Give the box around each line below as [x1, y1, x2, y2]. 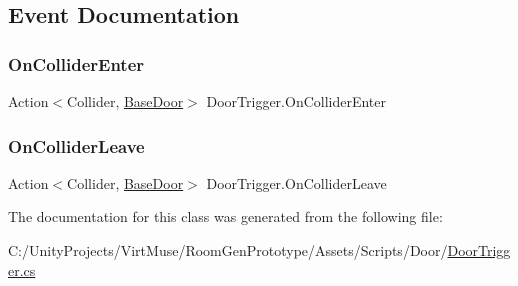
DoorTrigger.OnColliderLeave [206, 172, 387, 193]
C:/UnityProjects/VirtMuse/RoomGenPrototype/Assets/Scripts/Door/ [8, 240, 448, 260]
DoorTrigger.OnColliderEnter [206, 91, 387, 111]
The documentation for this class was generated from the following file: [8, 206, 443, 227]
